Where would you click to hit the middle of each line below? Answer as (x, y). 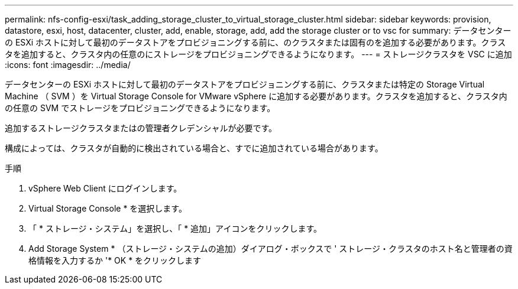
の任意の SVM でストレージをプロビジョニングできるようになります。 (140, 108)
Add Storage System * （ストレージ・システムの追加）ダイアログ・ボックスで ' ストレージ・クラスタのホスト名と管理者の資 (271, 249)
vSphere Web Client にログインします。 (105, 188)
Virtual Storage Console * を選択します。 (108, 208)
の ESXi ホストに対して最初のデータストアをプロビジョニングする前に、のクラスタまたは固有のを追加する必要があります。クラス (255, 42)
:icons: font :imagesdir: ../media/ (68, 65)
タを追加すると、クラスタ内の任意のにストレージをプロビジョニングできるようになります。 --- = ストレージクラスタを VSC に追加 (258, 54)
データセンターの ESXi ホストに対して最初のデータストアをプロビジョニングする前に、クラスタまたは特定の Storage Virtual (245, 84)
